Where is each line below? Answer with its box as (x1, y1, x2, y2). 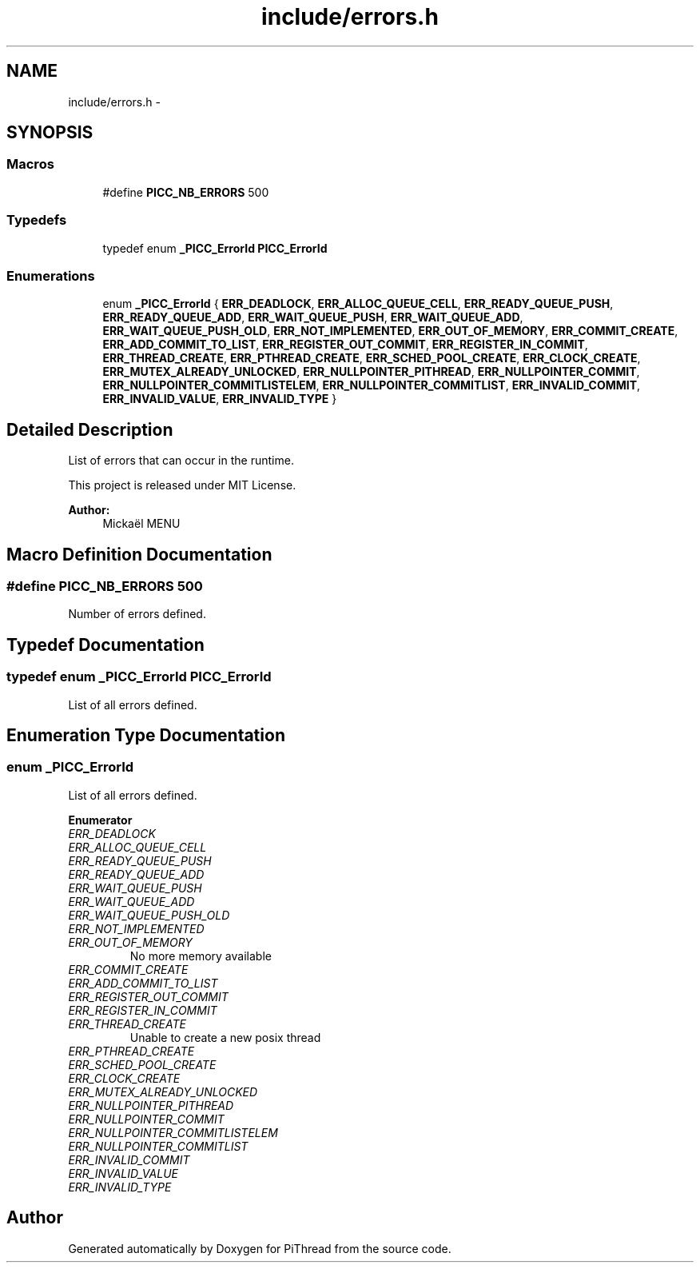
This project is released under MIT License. (68, 478, 296, 493)
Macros (6, 156, 54, 173)
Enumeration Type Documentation (6, 725, 285, 746)
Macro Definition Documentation (6, 544, 272, 565)
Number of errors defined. (68, 607, 206, 621)
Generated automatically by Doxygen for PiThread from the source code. (68, 1241, 451, 1255)
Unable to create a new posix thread (129, 1030, 321, 1044)
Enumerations (6, 267, 95, 284)
